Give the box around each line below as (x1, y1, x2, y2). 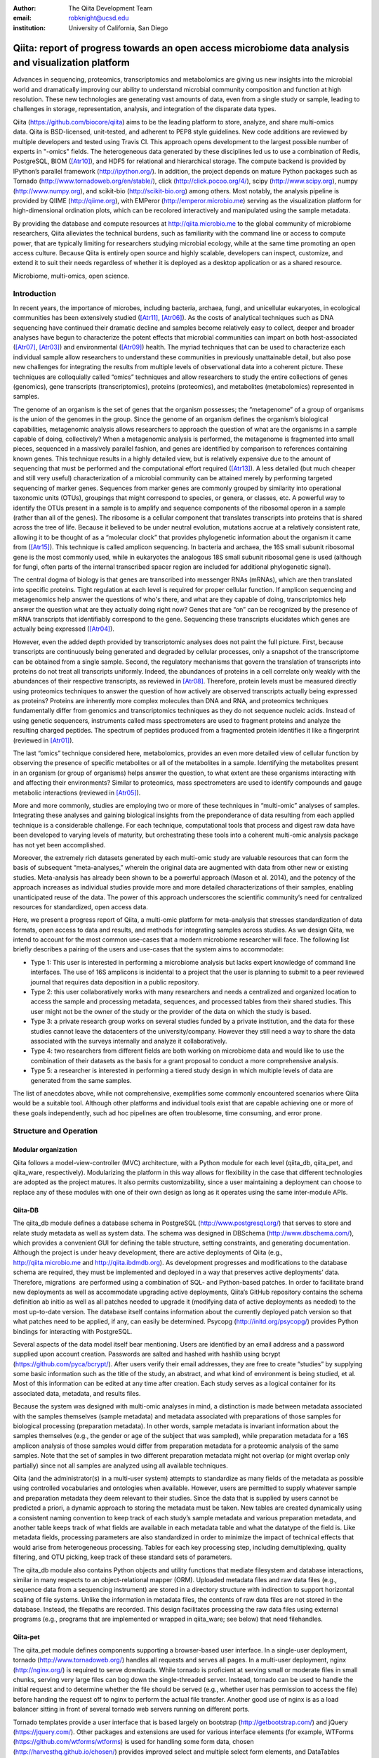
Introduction (13, 289, 56, 299)
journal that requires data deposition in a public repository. (30, 977, 200, 986)
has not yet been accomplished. (13, 840, 106, 849)
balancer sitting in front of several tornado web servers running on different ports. (13, 1705, 250, 1714)
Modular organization (13, 1146, 77, 1154)
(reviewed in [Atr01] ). (13, 736, 74, 745)
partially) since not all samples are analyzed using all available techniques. (13, 1461, 228, 1470)
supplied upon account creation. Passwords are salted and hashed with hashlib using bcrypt (13, 1350, 281, 1359)
